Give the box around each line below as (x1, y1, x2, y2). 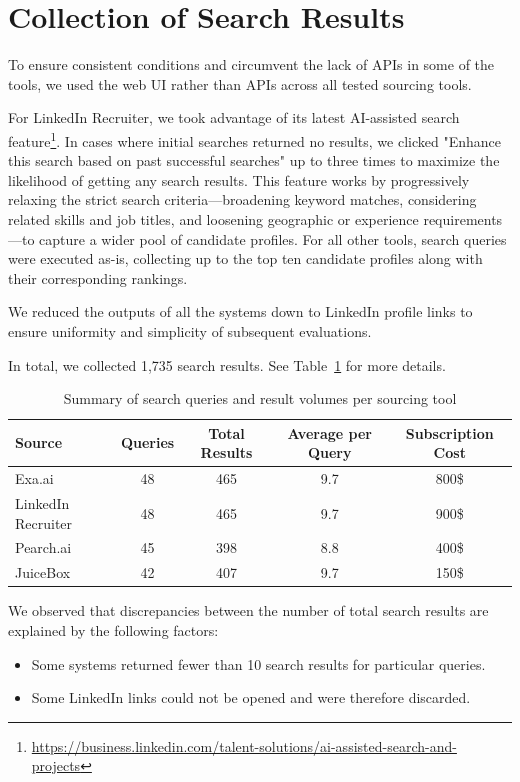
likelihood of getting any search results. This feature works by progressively (8, 169, 470, 190)
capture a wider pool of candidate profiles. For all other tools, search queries (39, 228, 507, 249)
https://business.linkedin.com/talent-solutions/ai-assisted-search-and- (31, 735, 457, 756)
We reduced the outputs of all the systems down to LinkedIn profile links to (8, 301, 473, 322)
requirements (423, 208, 503, 229)
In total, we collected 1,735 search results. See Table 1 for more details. (8, 354, 446, 375)
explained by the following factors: (8, 619, 219, 640)
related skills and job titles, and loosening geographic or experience (8, 208, 419, 229)
